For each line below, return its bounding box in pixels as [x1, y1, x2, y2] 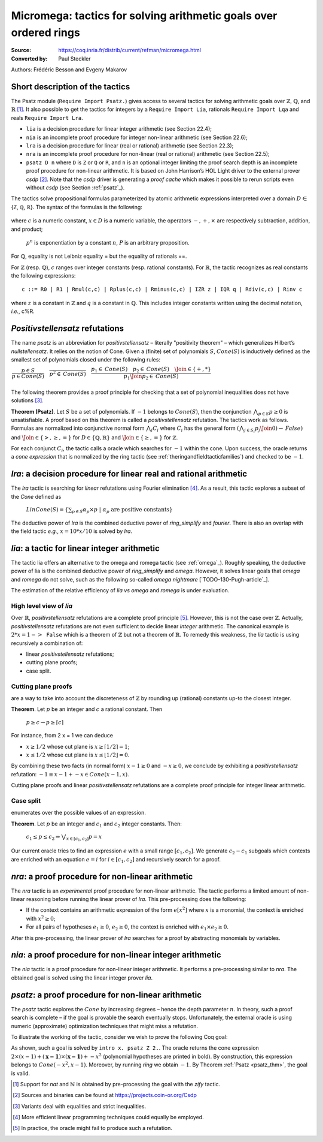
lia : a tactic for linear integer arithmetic [11, 543, 160, 553]
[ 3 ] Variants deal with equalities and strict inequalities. [13, 1102, 147, 1110]
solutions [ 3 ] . [11, 397, 44, 404]
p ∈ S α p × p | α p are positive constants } [72, 507, 173, 514]
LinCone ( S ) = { [26, 507, 69, 513]
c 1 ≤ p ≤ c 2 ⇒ [26, 833, 60, 842]
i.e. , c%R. [11, 308, 35, 315]
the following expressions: [11, 272, 76, 279]
